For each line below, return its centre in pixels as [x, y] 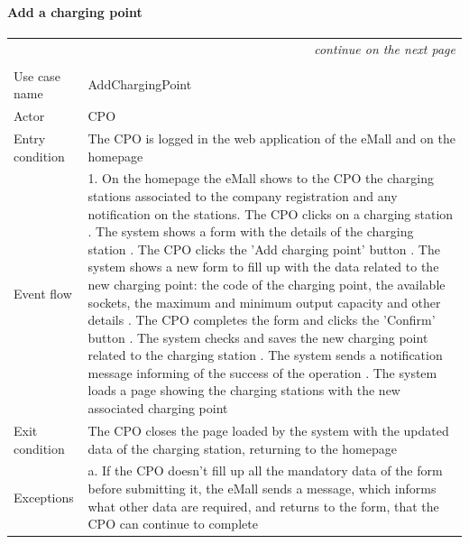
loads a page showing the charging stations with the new [244, 390]
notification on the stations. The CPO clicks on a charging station [271, 213]
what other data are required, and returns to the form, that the [263, 506]
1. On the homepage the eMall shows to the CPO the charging [261, 178]
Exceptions [44, 497]
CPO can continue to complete [173, 524]
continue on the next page [385, 48]
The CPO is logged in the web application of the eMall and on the [271, 138]
